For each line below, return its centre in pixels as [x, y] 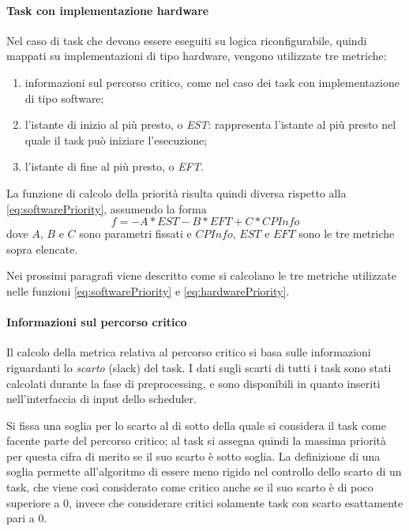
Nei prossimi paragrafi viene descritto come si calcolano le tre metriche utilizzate [201, 275]
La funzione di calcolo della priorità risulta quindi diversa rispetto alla [176, 192]
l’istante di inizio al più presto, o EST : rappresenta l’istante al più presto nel [210, 124]
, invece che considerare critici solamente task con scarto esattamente [236, 502]
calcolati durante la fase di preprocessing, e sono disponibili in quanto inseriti [193, 383]
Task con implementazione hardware [108, 10]
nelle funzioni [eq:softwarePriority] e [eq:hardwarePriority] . [148, 290]
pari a [21, 518]
